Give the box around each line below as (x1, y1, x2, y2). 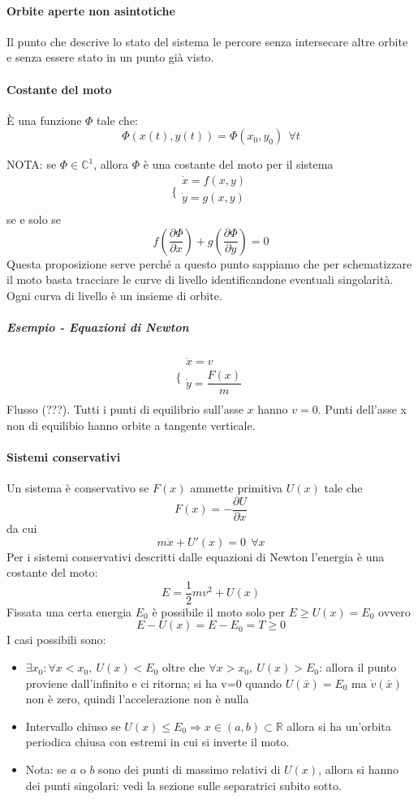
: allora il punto (318, 659, 397, 676)
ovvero (378, 603, 411, 620)
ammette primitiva (190, 479, 283, 496)
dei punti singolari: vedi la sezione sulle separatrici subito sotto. (25, 776, 342, 793)
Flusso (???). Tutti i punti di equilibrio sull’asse (6, 401, 243, 418)
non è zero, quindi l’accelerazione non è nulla (25, 690, 249, 707)
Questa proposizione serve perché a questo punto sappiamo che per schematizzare (6, 255, 412, 272)
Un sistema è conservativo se (6, 479, 149, 496)
